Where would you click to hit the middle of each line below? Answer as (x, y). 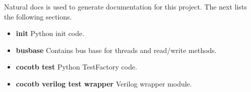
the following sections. (38, 16)
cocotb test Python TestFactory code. (76, 67)
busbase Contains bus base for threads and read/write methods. (116, 50)
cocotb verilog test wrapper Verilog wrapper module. (104, 83)
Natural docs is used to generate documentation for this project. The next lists (125, 6)
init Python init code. (50, 33)
